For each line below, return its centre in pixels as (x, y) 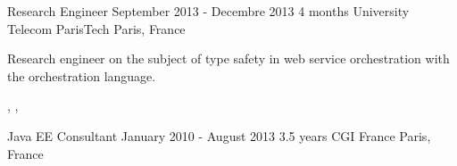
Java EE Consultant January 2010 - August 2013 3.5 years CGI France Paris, (219, 135)
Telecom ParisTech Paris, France (96, 28)
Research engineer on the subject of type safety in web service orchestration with (228, 58)
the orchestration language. (82, 75)
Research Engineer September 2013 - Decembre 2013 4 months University (208, 11)
